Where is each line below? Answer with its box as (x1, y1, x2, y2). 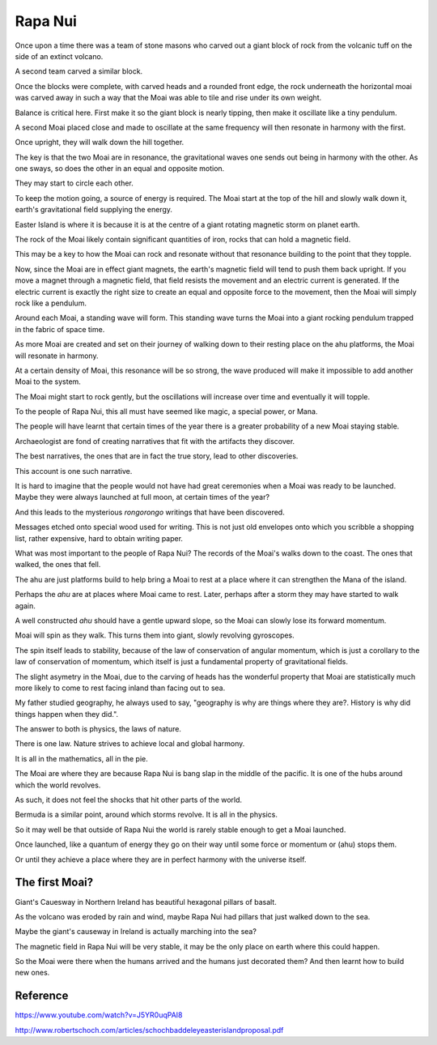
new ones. (15, 968, 50, 978)
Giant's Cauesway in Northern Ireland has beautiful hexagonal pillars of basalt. (15, 897, 277, 906)
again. (15, 600, 36, 611)
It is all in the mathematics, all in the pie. (15, 753, 149, 763)
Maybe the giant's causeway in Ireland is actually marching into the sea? (15, 927, 257, 936)
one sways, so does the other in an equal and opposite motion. (15, 164, 225, 173)
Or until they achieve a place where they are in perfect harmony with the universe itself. (15, 855, 307, 864)
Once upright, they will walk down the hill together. (15, 138, 185, 147)
